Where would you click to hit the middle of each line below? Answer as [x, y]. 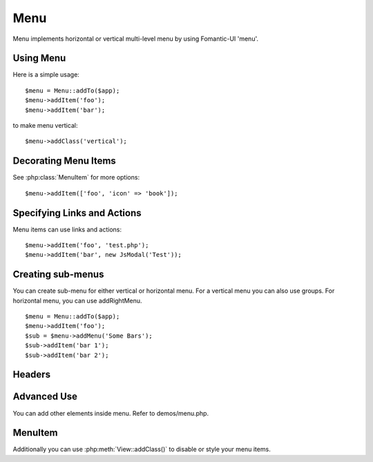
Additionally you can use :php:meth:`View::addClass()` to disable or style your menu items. [142, 450]
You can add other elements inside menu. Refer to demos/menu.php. [111, 413]
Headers [32, 375]
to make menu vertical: [45, 126]
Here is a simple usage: [46, 75]
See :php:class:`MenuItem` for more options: [76, 177]
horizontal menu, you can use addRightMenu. [77, 300]
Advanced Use [45, 397]
